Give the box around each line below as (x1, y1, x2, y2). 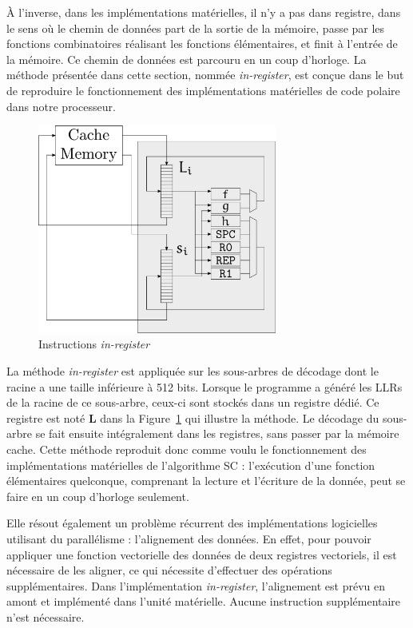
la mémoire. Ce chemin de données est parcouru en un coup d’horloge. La (6, 50, 367, 67)
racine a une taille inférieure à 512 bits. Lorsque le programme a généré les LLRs (6, 378, 403, 395)
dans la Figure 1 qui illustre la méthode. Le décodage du (100, 409, 379, 426)
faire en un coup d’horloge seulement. (6, 487, 189, 504)
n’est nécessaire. (6, 608, 85, 625)
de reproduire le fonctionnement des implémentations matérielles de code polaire (6, 81, 400, 98)
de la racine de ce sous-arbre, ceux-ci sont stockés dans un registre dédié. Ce (6, 394, 379, 411)
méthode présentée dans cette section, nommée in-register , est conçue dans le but (6, 66, 404, 83)
